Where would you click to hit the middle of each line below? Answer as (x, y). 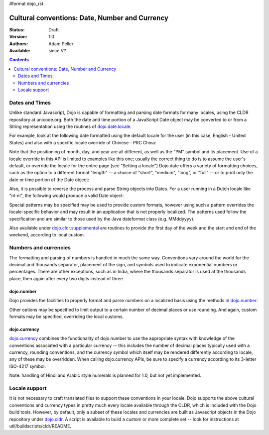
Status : (17, 29)
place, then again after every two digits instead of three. (67, 278)
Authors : (19, 44)
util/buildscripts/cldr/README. (40, 426)
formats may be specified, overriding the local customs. (67, 317)
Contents (19, 60)
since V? (57, 51)
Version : (18, 37)
